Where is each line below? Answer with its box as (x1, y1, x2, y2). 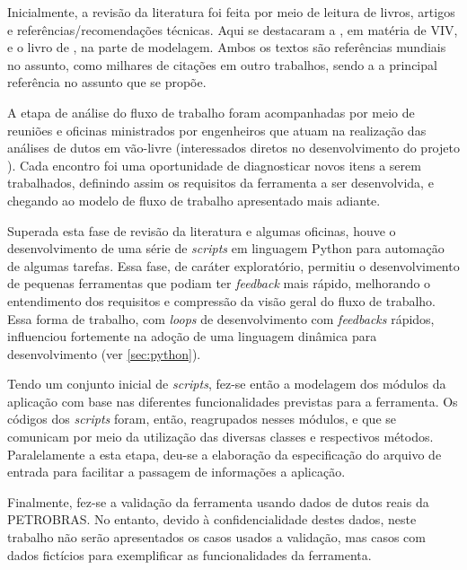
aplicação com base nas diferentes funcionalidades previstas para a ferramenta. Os (7, 391, 458, 410)
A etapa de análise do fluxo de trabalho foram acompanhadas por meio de (7, 102, 415, 121)
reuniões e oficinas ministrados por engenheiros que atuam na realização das (7, 120, 427, 139)
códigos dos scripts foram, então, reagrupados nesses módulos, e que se (7, 409, 396, 428)
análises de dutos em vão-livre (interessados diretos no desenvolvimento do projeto (7, 138, 460, 157)
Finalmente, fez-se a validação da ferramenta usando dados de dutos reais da (7, 492, 429, 511)
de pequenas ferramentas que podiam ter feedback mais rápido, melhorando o (7, 274, 431, 293)
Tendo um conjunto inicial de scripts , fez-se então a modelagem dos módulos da (7, 374, 446, 393)
